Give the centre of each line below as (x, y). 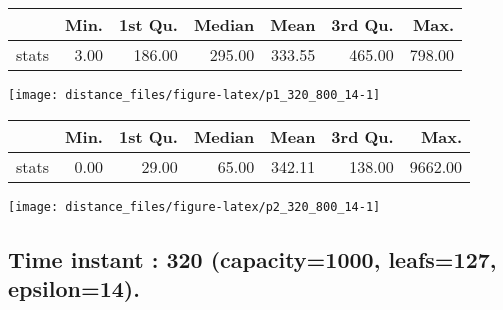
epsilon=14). (74, 288)
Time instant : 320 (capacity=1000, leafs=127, (252, 258)
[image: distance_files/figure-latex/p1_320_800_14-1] (194, 95)
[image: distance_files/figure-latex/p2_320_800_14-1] (194, 206)
